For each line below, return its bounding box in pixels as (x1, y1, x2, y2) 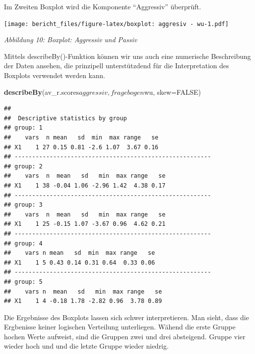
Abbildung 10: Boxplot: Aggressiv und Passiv (4, 34, 137, 45)
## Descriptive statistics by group (4, 114, 127, 122)
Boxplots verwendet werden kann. (4, 70, 105, 81)
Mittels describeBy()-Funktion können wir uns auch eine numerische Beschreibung (4, 51, 251, 61)
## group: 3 (4, 201, 43, 209)
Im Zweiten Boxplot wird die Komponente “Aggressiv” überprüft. (4, 1, 201, 11)
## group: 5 (4, 278, 43, 285)
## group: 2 (4, 163, 43, 170)
